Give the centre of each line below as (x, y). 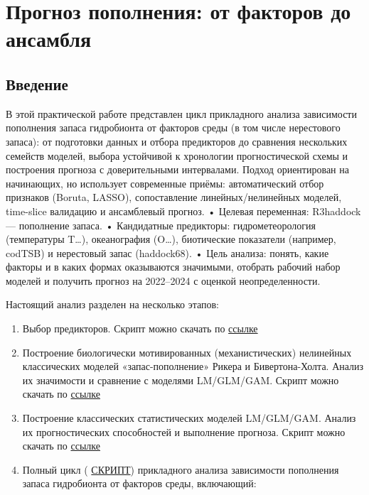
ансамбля (49, 39)
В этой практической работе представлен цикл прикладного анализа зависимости (181, 113)
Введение (37, 83)
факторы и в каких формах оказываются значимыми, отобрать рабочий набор (173, 267)
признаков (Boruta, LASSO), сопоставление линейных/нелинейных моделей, (174, 197)
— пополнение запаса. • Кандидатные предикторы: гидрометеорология (161, 225)
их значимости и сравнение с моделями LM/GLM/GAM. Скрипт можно (181, 380)
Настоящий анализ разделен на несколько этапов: (112, 304)
